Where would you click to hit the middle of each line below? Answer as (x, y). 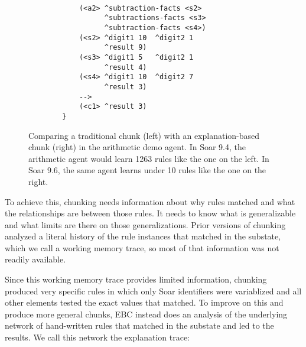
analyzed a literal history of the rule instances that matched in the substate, (143, 236)
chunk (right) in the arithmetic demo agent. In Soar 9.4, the (137, 147)
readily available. (35, 259)
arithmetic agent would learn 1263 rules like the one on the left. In (149, 158)
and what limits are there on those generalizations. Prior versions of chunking (145, 224)
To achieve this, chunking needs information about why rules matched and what (150, 201)
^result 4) (126, 67)
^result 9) (126, 48)
